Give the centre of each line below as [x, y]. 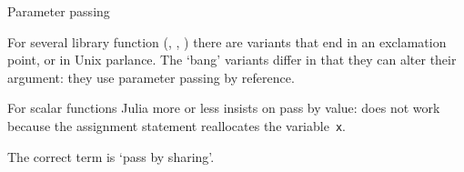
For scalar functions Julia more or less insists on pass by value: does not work [224, 108]
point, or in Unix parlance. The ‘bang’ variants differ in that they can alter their [232, 60]
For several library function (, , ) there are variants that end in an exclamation [227, 41]
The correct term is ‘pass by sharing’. [111, 156]
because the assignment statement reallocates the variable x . [177, 125]
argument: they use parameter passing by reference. [151, 77]
